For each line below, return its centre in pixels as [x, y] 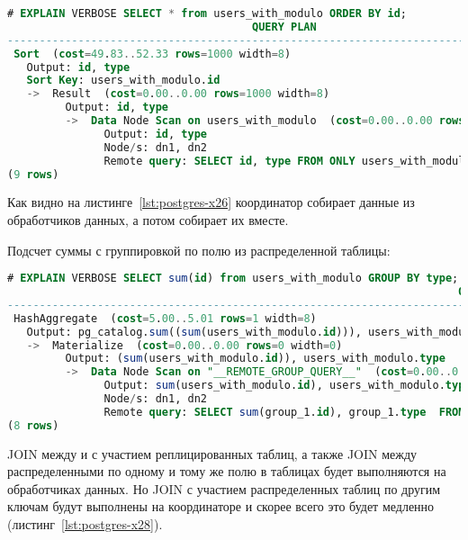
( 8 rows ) [33, 425]
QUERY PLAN [284, 27]
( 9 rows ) [33, 174]
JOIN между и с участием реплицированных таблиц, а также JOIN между [212, 453]
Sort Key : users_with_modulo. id [123, 81]
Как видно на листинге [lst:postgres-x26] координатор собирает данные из [211, 202]
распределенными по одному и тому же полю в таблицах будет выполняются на [227, 471]
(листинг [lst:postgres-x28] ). [85, 524]
